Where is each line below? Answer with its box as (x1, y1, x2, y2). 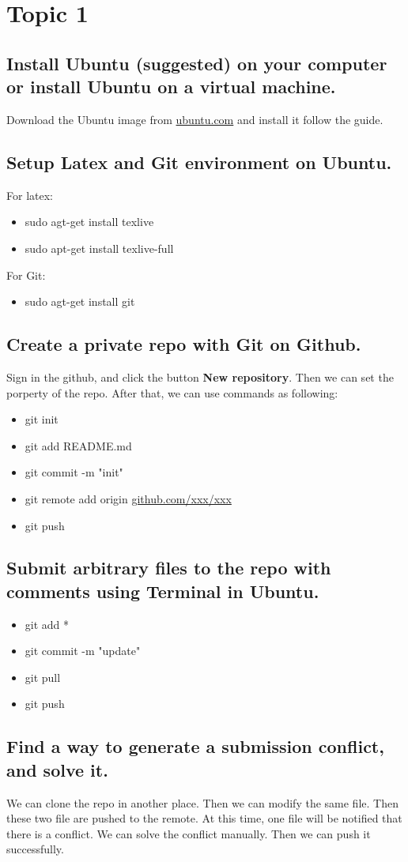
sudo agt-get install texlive (25, 213, 154, 230)
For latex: (6, 186, 53, 203)
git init (25, 411, 59, 427)
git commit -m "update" (25, 642, 141, 659)
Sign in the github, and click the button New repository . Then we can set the (6, 368, 394, 385)
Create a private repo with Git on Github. (6, 332, 361, 356)
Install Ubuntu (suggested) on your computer (6, 51, 387, 75)
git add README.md (25, 437, 132, 454)
